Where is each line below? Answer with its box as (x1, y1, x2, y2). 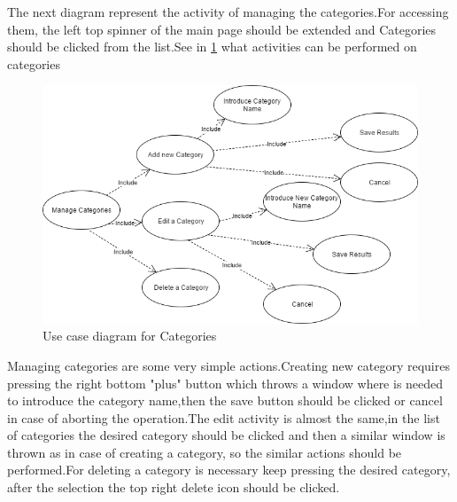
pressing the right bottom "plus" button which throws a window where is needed (7, 373, 444, 392)
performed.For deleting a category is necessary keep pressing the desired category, (7, 460, 451, 479)
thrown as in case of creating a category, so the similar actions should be (7, 443, 402, 461)
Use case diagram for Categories (43, 326, 217, 345)
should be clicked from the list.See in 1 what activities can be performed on (7, 37, 417, 56)
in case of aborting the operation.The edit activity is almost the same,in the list (7, 408, 440, 427)
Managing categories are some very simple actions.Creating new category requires (7, 356, 450, 374)
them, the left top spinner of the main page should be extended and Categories (7, 20, 437, 38)
